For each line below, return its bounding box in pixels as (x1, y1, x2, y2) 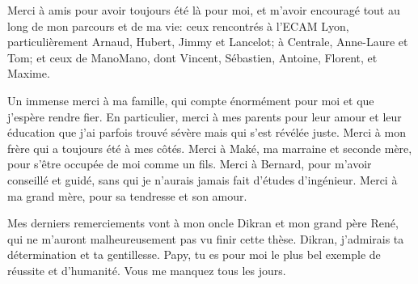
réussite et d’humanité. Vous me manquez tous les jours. (7, 261, 286, 278)
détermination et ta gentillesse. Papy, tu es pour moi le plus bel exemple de (7, 246, 381, 263)
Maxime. (7, 65, 50, 82)
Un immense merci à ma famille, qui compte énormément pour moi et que (7, 91, 374, 108)
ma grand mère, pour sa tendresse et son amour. (7, 187, 247, 204)
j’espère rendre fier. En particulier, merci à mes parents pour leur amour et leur (7, 108, 402, 125)
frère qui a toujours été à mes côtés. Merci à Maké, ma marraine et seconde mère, (7, 139, 412, 156)
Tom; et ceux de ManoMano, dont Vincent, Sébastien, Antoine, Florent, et (7, 49, 378, 66)
